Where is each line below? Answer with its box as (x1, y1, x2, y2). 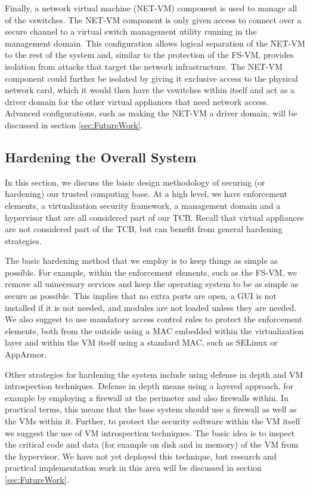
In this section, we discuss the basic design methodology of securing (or (5, 175, 265, 188)
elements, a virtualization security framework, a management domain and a (5, 199, 281, 211)
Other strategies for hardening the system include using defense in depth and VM (5, 368, 303, 380)
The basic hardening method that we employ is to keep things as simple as (5, 254, 278, 267)
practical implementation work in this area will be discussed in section (5, 461, 262, 474)
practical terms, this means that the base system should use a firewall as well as (5, 403, 297, 415)
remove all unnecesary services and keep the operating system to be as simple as (5, 278, 299, 290)
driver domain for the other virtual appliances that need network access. (5, 95, 269, 107)
